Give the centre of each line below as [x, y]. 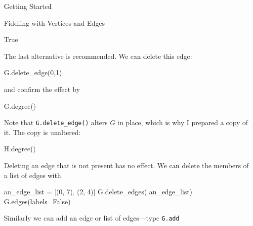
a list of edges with [33, 175]
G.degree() [20, 106]
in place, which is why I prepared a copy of [183, 122]
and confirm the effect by [42, 89]
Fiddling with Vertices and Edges [54, 23]
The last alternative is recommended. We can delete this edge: [98, 56]
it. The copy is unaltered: [42, 132]
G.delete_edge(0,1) [33, 72]
